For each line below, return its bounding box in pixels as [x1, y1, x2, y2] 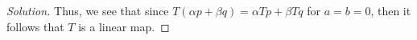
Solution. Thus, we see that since [6, 2, 169, 18]
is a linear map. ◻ [78, 18, 170, 34]
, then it [370, 2, 411, 18]
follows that [6, 18, 64, 34]
